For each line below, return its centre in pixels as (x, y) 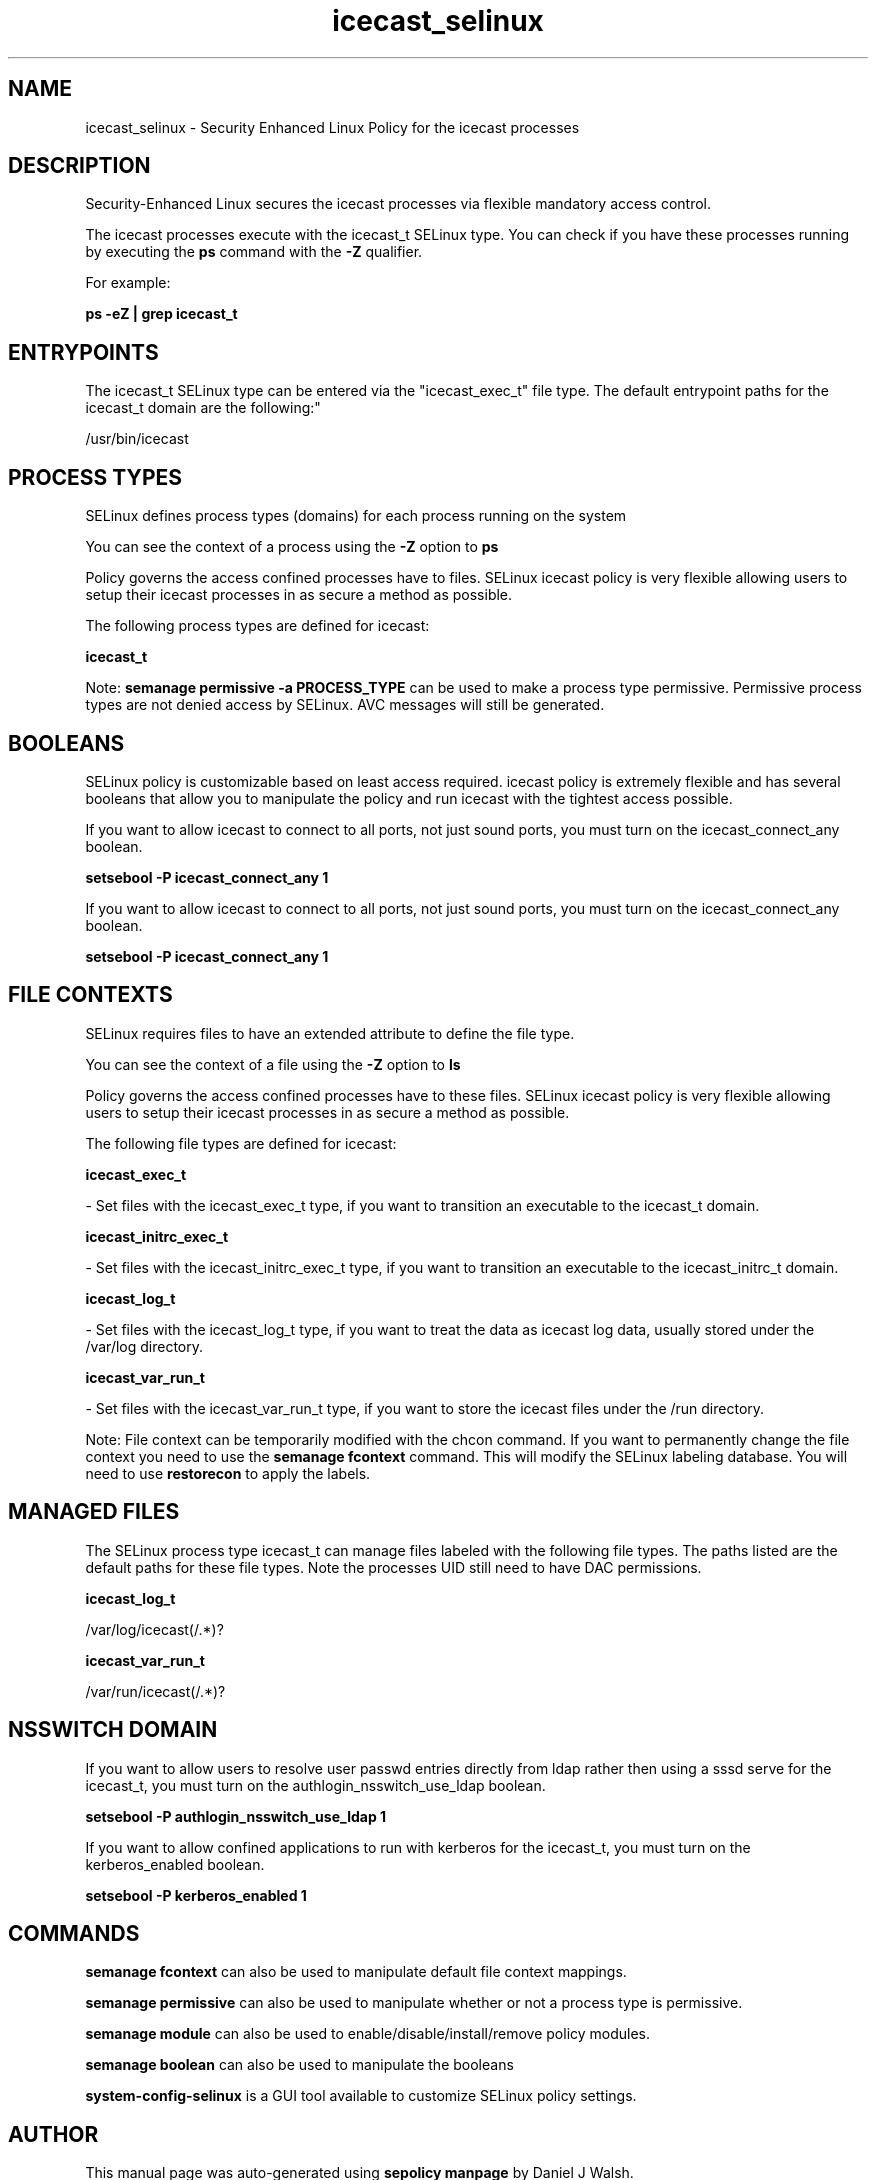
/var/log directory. (144, 1346)
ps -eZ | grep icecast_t (161, 314)
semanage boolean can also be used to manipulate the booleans (299, 2065)
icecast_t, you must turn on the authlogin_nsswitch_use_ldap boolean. (315, 1785)
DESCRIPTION (79, 166)
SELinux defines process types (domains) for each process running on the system (356, 516)
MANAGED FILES (94, 1512)
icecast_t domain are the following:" (203, 408)
